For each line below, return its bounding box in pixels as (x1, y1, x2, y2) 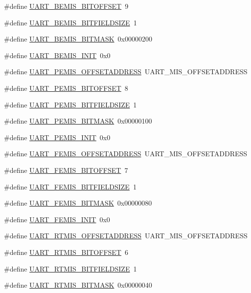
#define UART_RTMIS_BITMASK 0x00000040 (4, 280, 152, 290)
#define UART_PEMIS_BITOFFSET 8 (4, 83, 128, 93)
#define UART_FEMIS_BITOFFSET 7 (4, 165, 128, 175)
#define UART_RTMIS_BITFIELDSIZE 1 (4, 263, 137, 273)
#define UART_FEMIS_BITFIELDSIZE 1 (4, 181, 137, 191)
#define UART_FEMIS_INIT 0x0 (4, 214, 110, 224)
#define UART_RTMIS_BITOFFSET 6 (4, 247, 128, 257)
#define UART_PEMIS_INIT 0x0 (4, 132, 111, 142)
